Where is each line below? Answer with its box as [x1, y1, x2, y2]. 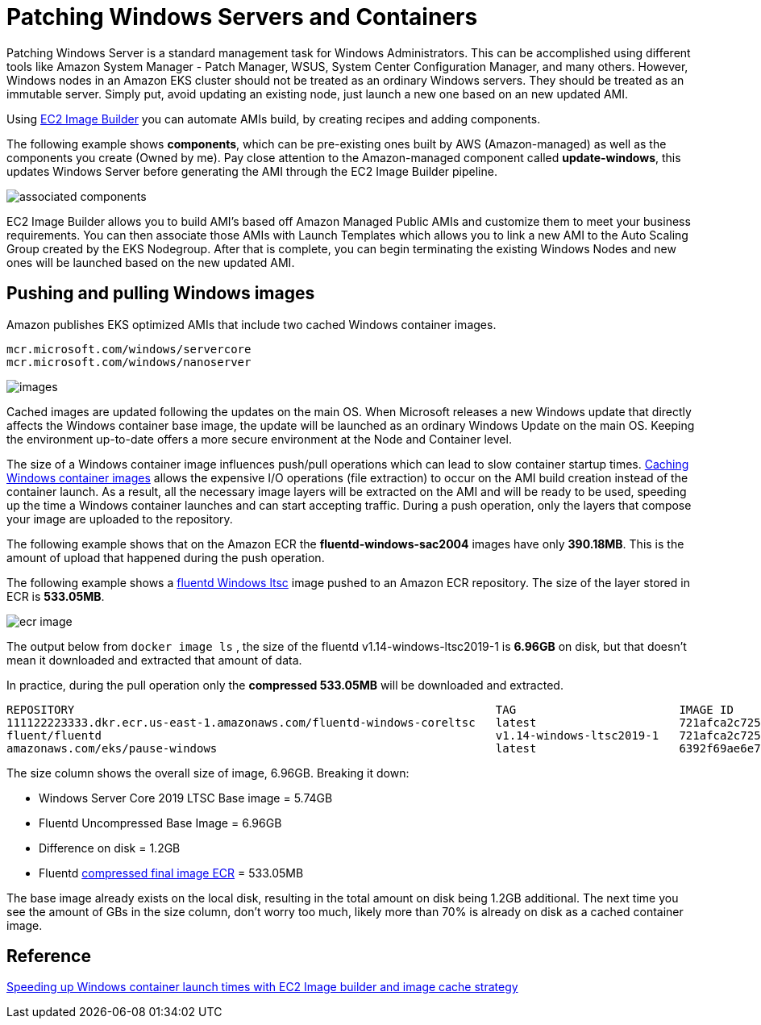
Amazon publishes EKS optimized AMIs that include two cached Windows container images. [6, 317, 497, 331]
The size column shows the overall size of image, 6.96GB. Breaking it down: [6, 765, 410, 780]
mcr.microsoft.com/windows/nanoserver [6, 355, 252, 369]
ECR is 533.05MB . [6, 589, 105, 603]
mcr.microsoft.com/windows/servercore [6, 342, 252, 356]
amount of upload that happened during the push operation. [6, 550, 325, 565]
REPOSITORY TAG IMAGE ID [6, 702, 734, 716]
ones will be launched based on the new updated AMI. [6, 255, 295, 269]
